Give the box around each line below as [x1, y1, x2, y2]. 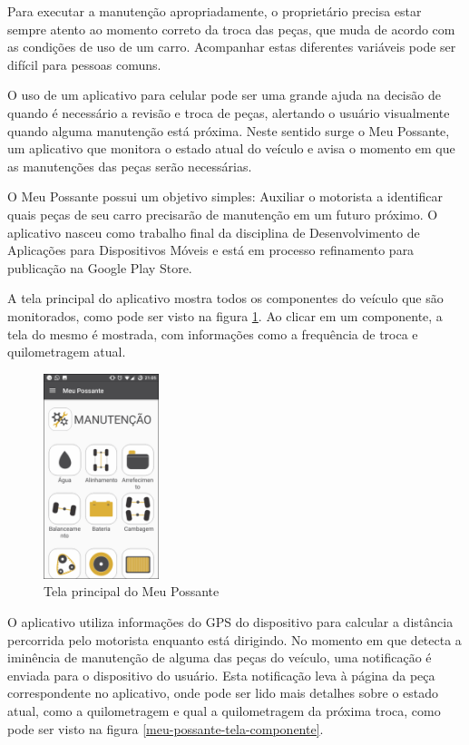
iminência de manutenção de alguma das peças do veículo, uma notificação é [7, 648, 432, 667]
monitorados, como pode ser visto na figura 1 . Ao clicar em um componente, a [7, 306, 443, 325]
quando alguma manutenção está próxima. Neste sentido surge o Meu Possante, [7, 121, 450, 140]
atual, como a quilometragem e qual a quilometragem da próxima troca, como [7, 701, 441, 720]
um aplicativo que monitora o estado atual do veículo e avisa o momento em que [7, 139, 455, 158]
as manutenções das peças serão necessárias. [7, 156, 252, 175]
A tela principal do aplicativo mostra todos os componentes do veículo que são [7, 289, 444, 308]
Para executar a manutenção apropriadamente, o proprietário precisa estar [7, 2, 422, 20]
